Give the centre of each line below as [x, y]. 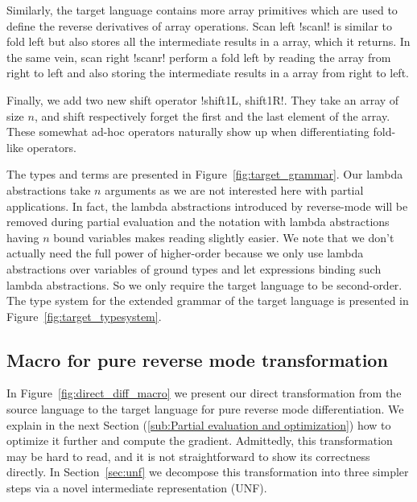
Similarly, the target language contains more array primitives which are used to [202, 10]
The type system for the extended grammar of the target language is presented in [208, 300]
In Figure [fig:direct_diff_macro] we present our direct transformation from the [204, 393]
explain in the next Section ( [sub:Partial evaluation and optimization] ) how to [199, 424]
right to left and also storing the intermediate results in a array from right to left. [208, 73]
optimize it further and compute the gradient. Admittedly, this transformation [200, 440]
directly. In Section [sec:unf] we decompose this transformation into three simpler [208, 472]
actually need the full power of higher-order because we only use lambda [185, 253]
